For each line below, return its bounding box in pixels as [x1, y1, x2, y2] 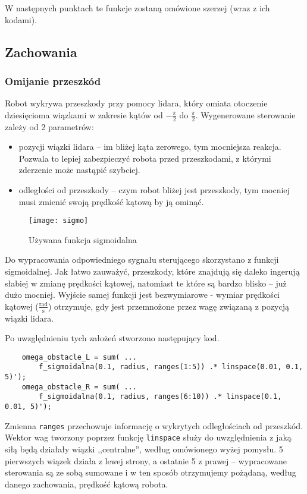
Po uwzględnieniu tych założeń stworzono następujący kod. [5, 332, 220, 344]
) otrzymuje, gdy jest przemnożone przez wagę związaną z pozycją [48, 300, 289, 312]
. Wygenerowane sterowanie [195, 108, 296, 121]
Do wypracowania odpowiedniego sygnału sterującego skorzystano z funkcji [5, 253, 279, 266]
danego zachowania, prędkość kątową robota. [5, 477, 168, 490]
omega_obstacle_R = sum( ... [21, 382, 137, 391]
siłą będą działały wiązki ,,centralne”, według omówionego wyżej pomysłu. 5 [5, 443, 283, 455]
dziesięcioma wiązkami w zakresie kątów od [5, 108, 163, 121]
